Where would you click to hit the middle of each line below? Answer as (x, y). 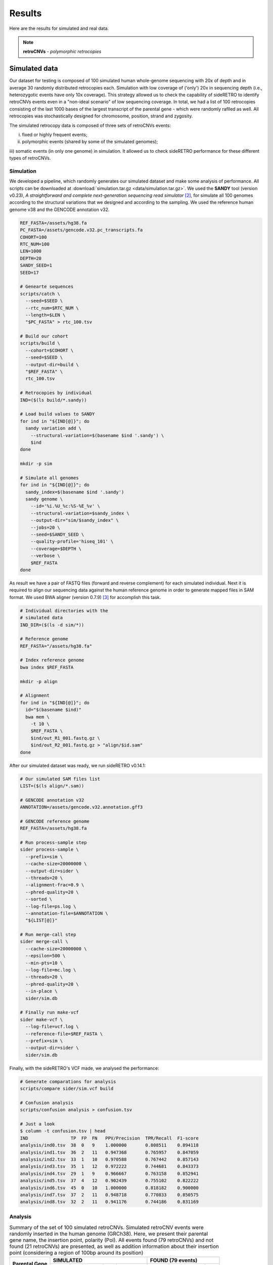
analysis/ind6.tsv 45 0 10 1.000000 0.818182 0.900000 (109, 1188)
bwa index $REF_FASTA (47, 667)
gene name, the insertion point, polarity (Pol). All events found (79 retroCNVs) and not (111, 1240)
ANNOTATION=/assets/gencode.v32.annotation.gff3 (81, 807)
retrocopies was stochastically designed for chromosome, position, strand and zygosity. (101, 116)
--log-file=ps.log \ (51, 906)
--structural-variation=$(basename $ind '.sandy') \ (97, 435)
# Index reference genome (52, 660)
